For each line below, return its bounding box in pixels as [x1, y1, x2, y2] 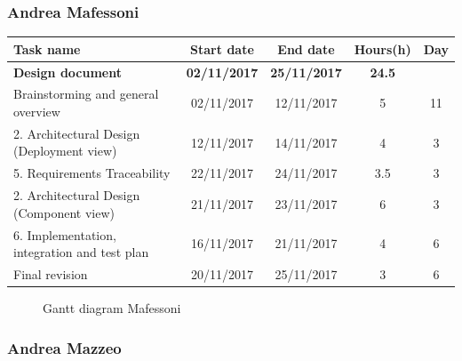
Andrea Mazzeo [7, 336, 122, 358]
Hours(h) [354, 39, 411, 58]
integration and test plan [13, 243, 149, 261]
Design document [13, 62, 122, 81]
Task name [13, 39, 81, 58]
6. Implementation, [13, 225, 116, 244]
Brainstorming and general [13, 84, 159, 103]
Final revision [13, 265, 88, 283]
